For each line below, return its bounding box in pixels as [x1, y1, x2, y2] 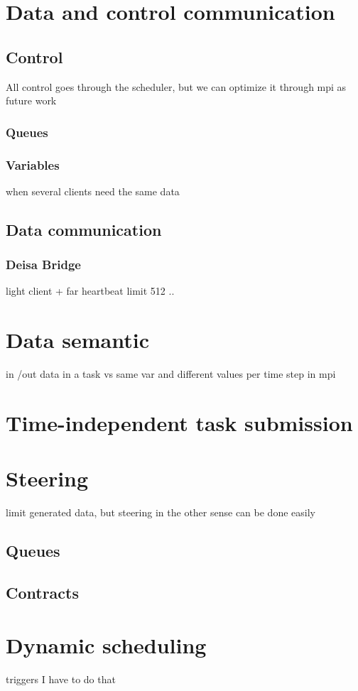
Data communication [6, 218, 162, 240]
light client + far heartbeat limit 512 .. [6, 283, 175, 298]
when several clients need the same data [6, 183, 180, 198]
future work [6, 93, 57, 108]
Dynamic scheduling [6, 630, 207, 659]
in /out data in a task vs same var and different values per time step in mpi [6, 366, 336, 381]
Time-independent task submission [6, 408, 353, 437]
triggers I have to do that [6, 671, 116, 686]
